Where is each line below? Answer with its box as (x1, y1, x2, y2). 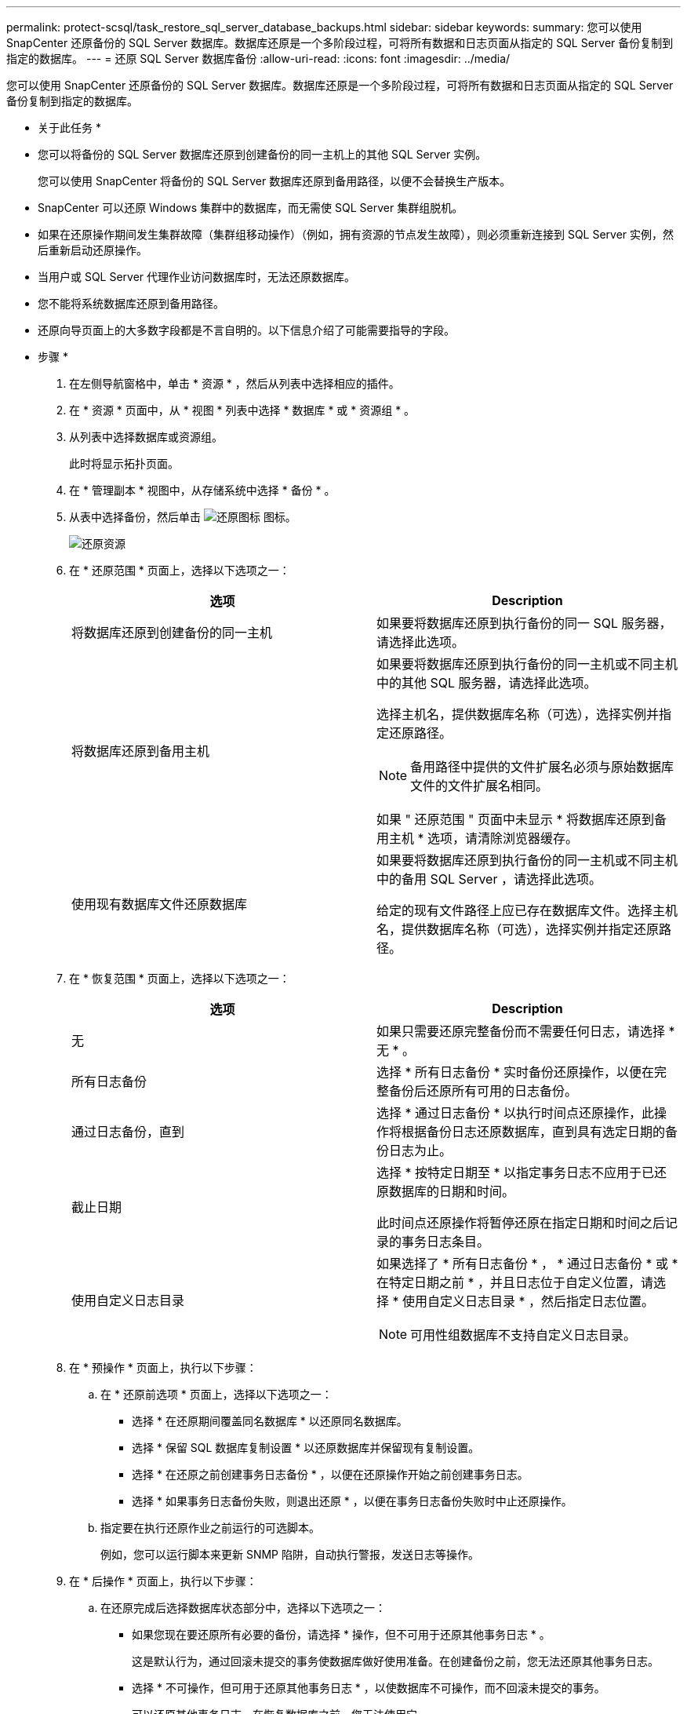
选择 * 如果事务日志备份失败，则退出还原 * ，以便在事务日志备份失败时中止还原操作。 (132, 1494, 572, 1508)
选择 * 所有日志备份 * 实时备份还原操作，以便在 (376, 1064, 655, 1080)
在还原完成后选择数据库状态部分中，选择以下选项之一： (100, 1601, 386, 1614)
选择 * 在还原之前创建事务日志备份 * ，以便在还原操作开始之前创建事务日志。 (132, 1468, 529, 1481)
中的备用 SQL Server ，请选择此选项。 (376, 871, 602, 887)
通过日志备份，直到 (71, 1124, 185, 1140)
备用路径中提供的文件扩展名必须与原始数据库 (410, 759, 674, 775)
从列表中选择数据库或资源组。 (69, 430, 223, 443)
